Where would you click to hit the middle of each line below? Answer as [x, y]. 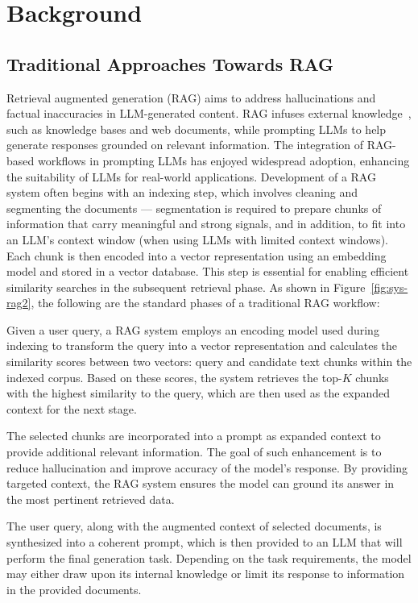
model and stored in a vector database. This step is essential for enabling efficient [208, 271]
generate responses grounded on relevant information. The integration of [185, 145]
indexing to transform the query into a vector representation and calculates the [202, 345]
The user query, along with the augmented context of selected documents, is [194, 526]
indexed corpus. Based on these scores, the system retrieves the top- [174, 377]
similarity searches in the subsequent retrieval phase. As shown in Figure [186, 287]
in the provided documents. [74, 589]
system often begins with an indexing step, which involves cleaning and [182, 192]
